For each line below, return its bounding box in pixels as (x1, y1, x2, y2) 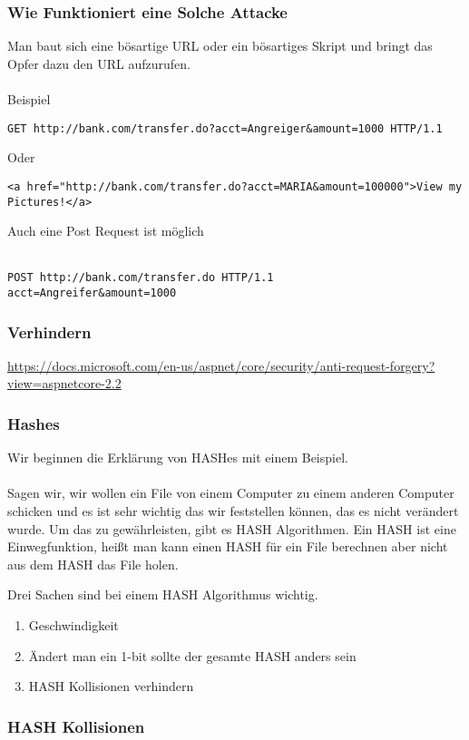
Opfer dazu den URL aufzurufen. (7, 54, 191, 73)
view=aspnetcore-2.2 (7, 374, 122, 393)
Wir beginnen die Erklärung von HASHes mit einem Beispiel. (7, 448, 348, 467)
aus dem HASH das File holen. (7, 554, 179, 573)
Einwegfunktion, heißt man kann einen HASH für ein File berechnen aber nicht (7, 537, 448, 556)
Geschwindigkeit (28, 616, 119, 635)
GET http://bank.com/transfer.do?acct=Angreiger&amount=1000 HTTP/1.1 (7, 122, 443, 135)
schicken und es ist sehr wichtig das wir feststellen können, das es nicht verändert (7, 501, 459, 521)
